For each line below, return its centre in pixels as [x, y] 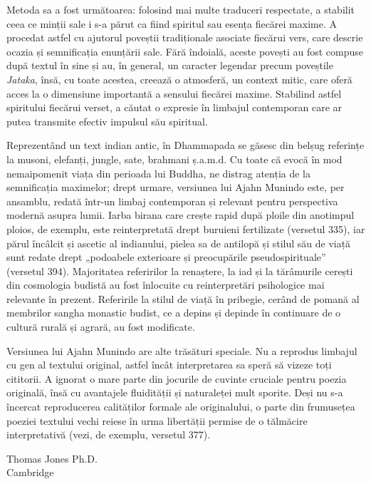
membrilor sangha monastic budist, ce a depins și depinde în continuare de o [174, 313]
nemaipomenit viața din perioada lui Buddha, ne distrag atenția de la [159, 173]
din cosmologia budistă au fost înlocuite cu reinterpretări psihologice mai [166, 285]
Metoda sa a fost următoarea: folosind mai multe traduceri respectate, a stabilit [181, 9]
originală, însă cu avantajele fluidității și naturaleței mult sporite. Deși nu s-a [175, 392]
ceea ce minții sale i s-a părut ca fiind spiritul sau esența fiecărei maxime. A [172, 23]
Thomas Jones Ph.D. [52, 458]
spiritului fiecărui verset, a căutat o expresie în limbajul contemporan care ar [174, 107]
